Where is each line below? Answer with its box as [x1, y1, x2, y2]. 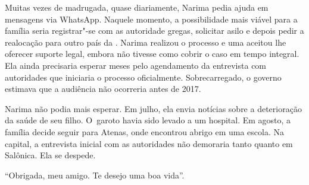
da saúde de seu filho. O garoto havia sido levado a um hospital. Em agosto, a [5, 114, 291, 126]
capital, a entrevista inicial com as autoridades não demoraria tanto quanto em [5, 137, 293, 149]
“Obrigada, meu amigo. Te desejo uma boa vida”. [5, 168, 185, 181]
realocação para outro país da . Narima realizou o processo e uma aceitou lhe [5, 36, 286, 48]
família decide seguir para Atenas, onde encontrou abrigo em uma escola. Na [5, 125, 284, 138]
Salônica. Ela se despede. [5, 149, 96, 161]
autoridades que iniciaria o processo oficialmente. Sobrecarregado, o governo [5, 71, 282, 83]
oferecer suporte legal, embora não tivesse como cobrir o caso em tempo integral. [5, 47, 299, 60]
